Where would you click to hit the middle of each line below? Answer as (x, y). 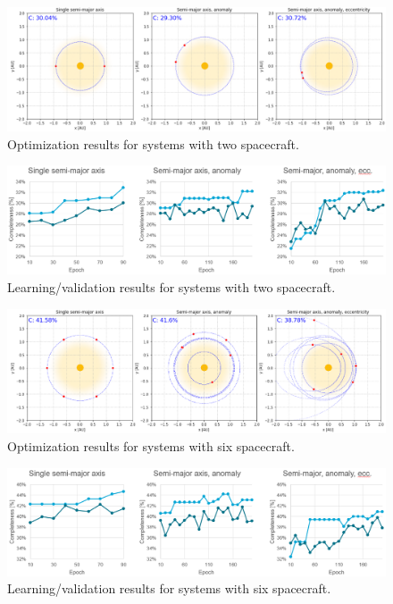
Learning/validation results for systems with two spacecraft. (171, 287)
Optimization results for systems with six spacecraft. (151, 445)
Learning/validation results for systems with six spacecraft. (169, 588)
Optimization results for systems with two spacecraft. (153, 143)
